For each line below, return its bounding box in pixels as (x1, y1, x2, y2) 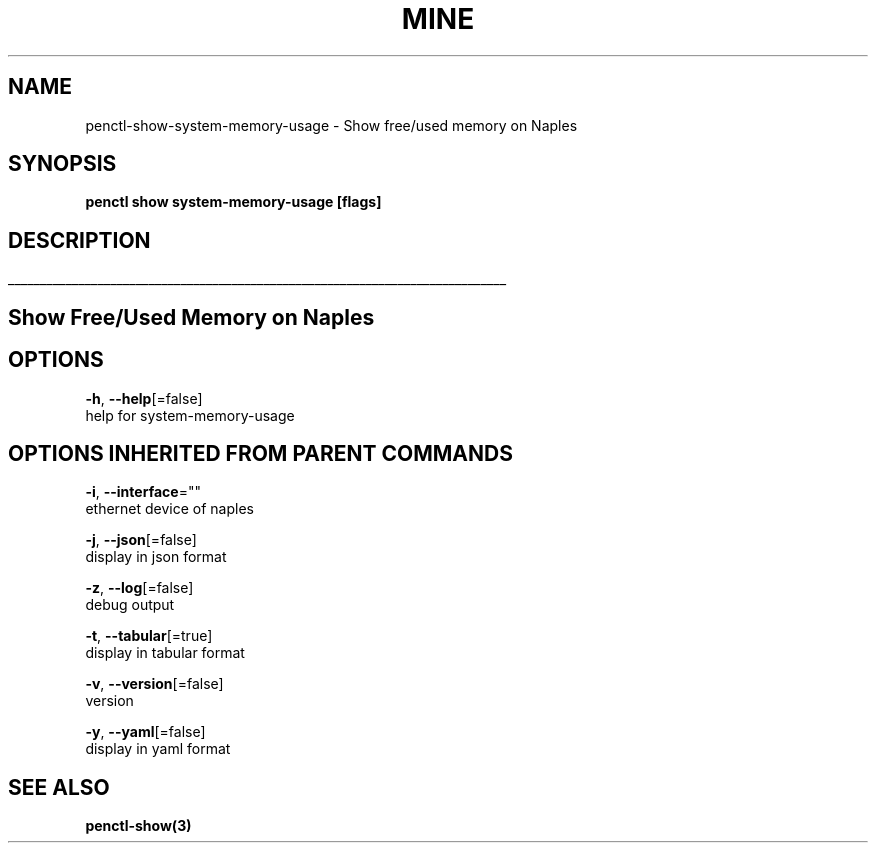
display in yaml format (85, 740, 231, 758)
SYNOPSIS (8, 151, 117, 177)
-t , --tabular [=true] (85, 627, 213, 645)
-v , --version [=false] (85, 675, 224, 693)
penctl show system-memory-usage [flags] (85, 193, 382, 211)
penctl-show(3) (85, 817, 192, 835)
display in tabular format (85, 644, 245, 662)
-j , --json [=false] (85, 531, 197, 549)
